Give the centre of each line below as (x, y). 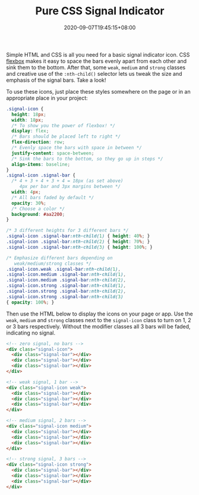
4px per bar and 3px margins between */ (70, 187)
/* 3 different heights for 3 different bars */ (67, 231)
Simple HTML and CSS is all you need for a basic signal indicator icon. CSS (98, 54)
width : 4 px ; (26, 192)
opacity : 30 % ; (29, 203)
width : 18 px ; (28, 120)
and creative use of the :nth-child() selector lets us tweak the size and (94, 73)
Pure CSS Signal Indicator (100, 11)
